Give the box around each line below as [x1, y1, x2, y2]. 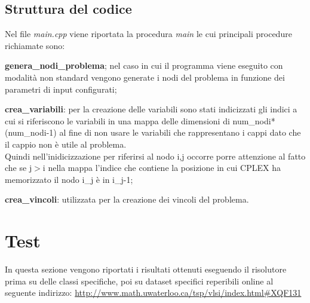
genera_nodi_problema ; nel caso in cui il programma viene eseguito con [5, 59, 283, 72]
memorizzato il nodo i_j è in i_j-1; [5, 173, 133, 185]
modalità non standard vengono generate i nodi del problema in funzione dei [5, 71, 285, 83]
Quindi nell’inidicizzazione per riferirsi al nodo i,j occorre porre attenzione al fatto [5, 149, 306, 162]
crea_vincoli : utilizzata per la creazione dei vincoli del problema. [5, 193, 249, 206]
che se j [5, 161, 32, 174]
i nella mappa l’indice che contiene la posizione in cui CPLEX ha [42, 161, 281, 174]
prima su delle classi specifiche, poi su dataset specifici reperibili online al [5, 274, 274, 287]
